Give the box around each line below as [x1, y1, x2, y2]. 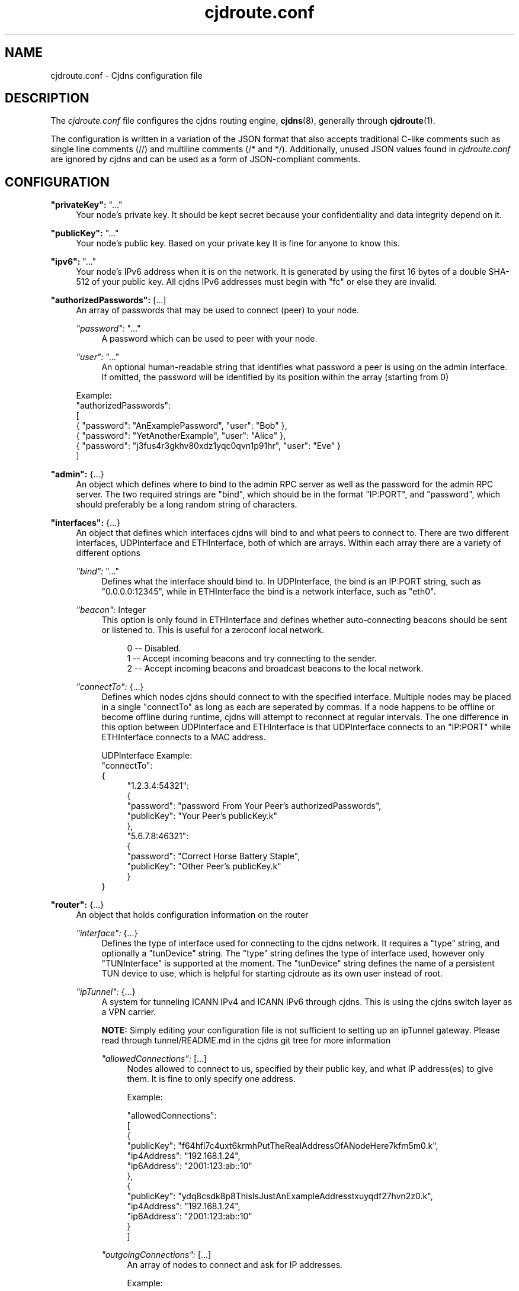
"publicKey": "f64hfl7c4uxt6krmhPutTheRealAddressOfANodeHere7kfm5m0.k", [127, 1141, 438, 1151]
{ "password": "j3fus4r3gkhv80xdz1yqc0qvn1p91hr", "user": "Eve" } [76, 441, 341, 451]
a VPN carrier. [101, 1007, 156, 1017]
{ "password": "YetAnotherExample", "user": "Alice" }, [76, 431, 286, 441]
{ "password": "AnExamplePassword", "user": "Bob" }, [76, 420, 287, 431]
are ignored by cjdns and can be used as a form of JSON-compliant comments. [50, 154, 361, 165]
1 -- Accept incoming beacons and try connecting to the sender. [127, 653, 377, 664]
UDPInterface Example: [101, 750, 193, 761]
